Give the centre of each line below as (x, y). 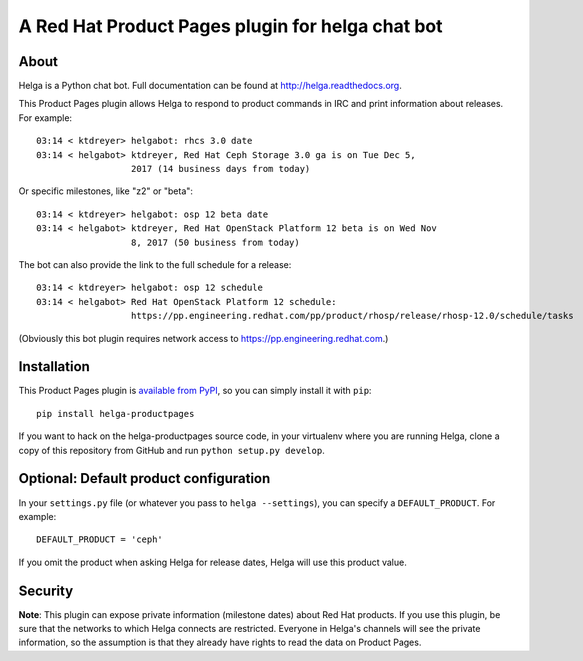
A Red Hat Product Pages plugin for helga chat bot (230, 26)
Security (46, 590)
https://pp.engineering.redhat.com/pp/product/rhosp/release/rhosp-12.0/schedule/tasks (352, 316)
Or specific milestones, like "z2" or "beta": (106, 191)
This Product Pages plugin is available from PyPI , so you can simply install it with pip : (195, 391)
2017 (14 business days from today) (220, 169)
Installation (54, 366)
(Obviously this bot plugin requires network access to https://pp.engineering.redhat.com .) (203, 338)
